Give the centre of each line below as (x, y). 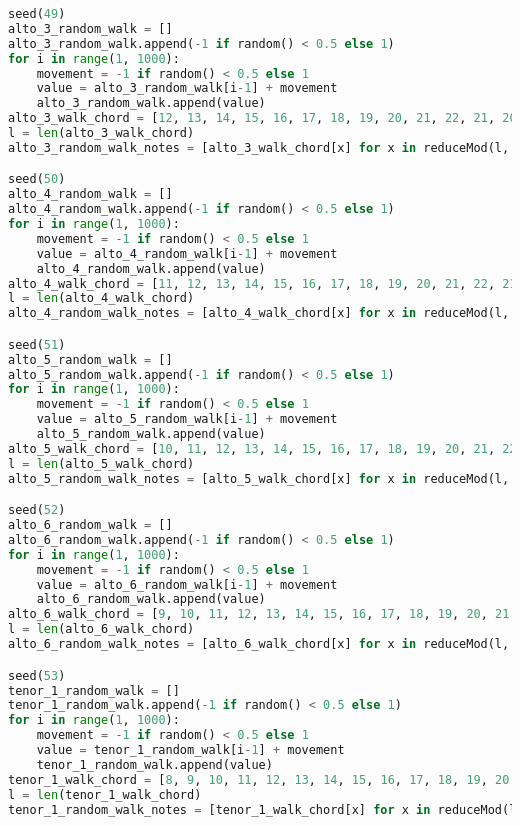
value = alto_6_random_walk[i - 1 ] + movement (187, 584)
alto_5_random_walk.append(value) (151, 434)
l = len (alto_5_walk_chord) (101, 463)
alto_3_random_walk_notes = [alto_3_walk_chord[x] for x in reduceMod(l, (259, 147)
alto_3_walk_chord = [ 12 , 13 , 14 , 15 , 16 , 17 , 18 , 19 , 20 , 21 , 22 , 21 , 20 (262, 118)
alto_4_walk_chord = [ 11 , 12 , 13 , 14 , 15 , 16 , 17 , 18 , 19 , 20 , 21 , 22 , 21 (262, 283)
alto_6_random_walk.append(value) (151, 599)
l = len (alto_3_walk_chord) (101, 133)
